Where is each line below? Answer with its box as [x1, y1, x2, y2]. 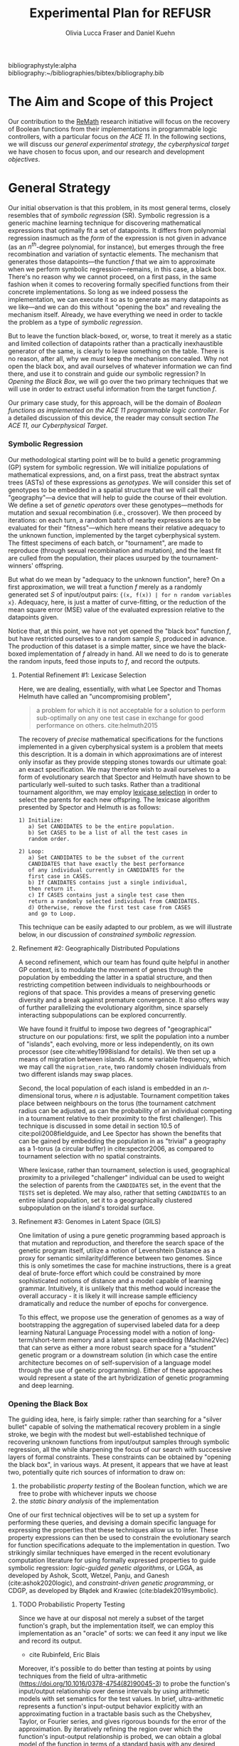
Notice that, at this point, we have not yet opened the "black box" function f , [8, 627, 232, 635]
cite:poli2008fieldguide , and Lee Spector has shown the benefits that [18, 1129, 222, 1137]
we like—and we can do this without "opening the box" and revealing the [8, 303, 221, 311]
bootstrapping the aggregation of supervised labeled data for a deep [18, 1320, 220, 1329]
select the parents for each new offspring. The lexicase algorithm [18, 795, 211, 804]
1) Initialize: [18, 817, 64, 824]
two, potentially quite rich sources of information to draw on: [8, 1468, 186, 1477]
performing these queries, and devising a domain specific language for [8, 1518, 216, 1527]
